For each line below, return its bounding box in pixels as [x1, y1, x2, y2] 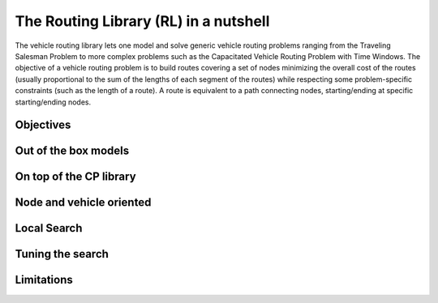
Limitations [15, 273, 73, 287]
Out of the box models [15, 144, 130, 158]
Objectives [15, 118, 71, 132]
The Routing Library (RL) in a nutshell [15, 12, 270, 30]
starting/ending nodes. [15, 97, 92, 107]
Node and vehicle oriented [15, 195, 152, 210]
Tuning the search [15, 247, 109, 261]
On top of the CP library [15, 170, 137, 184]
